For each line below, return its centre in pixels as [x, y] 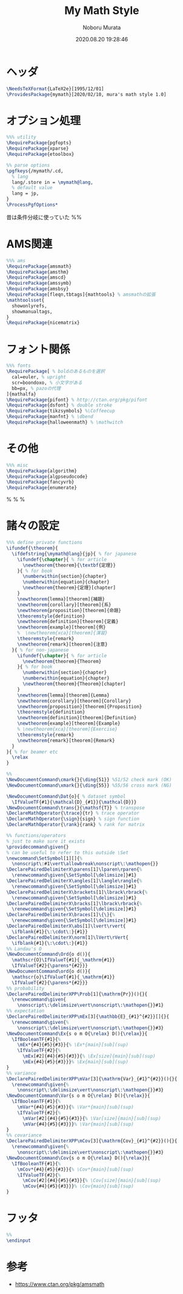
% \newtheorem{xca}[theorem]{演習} [62, 633]
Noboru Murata [102, 27]
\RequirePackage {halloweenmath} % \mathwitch [65, 422]
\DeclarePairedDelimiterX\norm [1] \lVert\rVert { [68, 937]
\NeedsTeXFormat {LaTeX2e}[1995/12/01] [55, 89]
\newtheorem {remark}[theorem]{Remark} [66, 740]
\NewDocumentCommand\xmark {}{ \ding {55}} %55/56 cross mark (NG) [89, 785]
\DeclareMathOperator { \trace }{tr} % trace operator [73, 813]
